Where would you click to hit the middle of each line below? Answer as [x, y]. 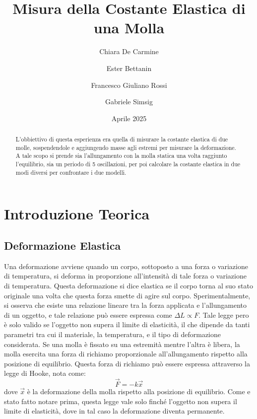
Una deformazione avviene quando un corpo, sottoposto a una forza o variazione [126, 266]
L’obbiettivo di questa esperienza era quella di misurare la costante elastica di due [122, 139]
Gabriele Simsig [129, 102]
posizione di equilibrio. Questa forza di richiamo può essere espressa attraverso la [127, 363]
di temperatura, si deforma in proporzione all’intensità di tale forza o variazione [125, 276]
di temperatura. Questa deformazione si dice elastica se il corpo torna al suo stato [128, 285]
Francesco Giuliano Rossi [129, 85]
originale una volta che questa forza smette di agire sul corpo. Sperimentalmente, [127, 295]
